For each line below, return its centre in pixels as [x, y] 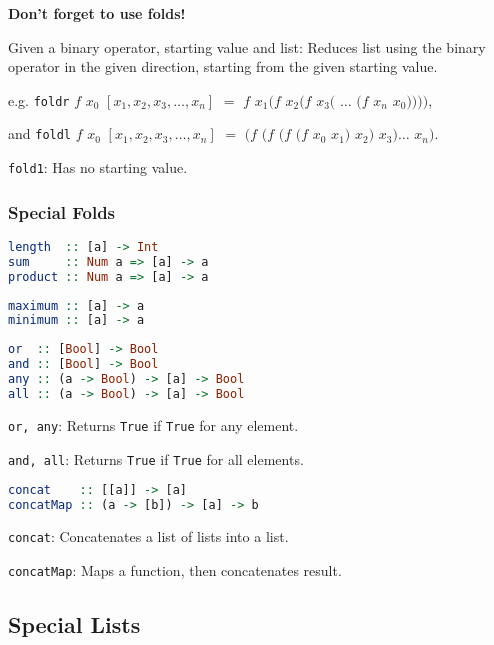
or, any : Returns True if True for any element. [153, 424]
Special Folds [62, 211]
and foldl [40, 133]
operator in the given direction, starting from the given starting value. [223, 66]
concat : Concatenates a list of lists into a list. [148, 535]
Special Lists [74, 623]
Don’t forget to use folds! [97, 13]
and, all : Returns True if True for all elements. [156, 458]
